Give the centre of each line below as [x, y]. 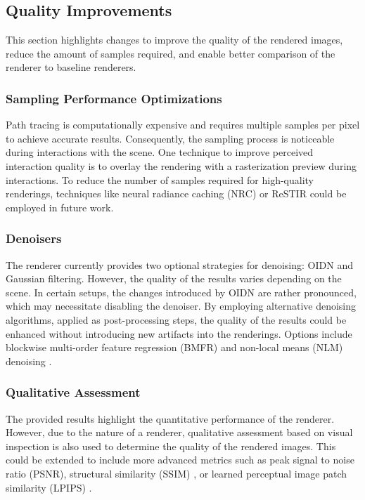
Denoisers [34, 238]
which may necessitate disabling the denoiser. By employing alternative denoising [181, 306]
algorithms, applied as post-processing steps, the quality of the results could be [176, 319]
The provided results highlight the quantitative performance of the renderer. [170, 418]
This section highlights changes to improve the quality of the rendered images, [174, 40]
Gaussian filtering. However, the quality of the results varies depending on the [174, 278]
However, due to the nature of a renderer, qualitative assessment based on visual [179, 432]
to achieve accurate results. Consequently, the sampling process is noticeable [170, 138]
